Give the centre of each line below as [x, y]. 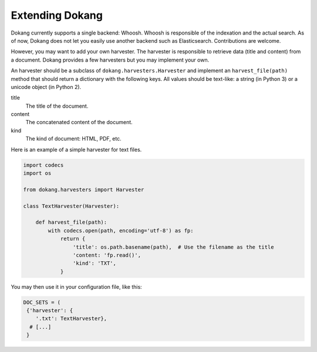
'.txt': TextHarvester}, [71, 319]
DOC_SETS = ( [42, 302]
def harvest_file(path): [71, 222]
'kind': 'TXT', [95, 263]
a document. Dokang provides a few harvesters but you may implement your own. [110, 60]
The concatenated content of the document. [79, 122]
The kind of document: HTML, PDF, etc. [73, 139]
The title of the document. [57, 106]
